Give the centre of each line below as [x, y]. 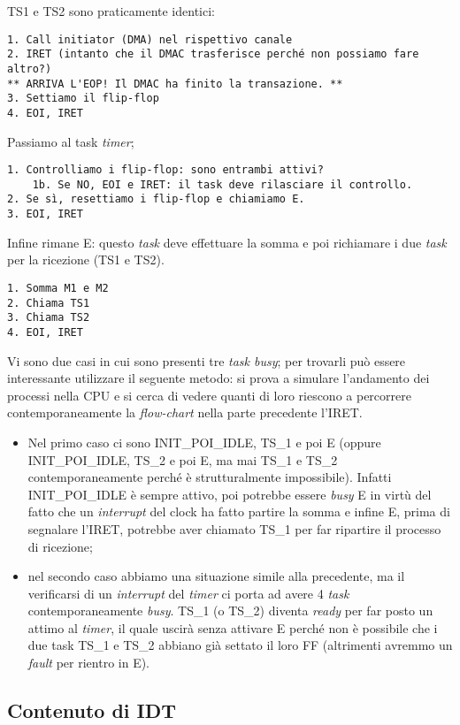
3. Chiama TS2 [49, 318]
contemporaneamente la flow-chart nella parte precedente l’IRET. [185, 412]
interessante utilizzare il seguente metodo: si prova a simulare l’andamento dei [218, 378]
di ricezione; [60, 546]
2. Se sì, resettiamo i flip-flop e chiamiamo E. [156, 199]
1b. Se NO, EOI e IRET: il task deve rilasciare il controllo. [222, 184]
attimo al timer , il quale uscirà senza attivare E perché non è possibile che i [233, 627]
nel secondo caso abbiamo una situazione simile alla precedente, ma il [216, 576]
